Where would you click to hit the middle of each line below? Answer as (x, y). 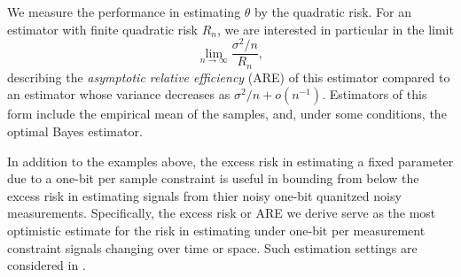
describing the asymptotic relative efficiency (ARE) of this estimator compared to (229, 77)
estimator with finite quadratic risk (102, 29)
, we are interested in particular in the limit (335, 29)
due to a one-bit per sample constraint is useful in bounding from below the (213, 178)
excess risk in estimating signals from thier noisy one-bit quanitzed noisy (204, 195)
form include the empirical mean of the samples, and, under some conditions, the (227, 114)
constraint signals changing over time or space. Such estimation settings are (212, 247)
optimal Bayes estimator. (75, 131)
